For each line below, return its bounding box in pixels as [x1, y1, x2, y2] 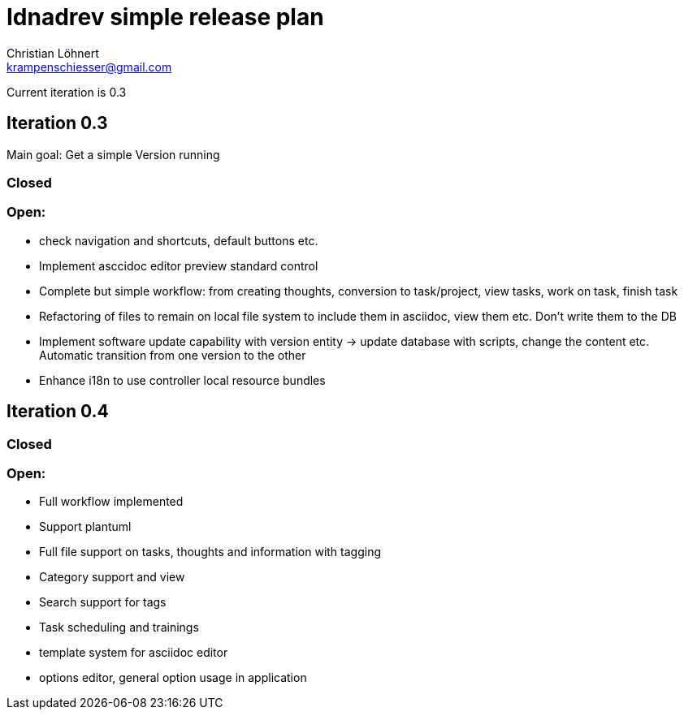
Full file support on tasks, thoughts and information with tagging [39, 545, 382, 559]
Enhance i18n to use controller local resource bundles [39, 373, 326, 387]
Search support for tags [39, 595, 167, 610]
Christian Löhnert [6, 45, 99, 60]
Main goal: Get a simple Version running [6, 147, 220, 162]
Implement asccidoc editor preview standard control [39, 258, 318, 273]
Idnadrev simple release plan [6, 3, 324, 31]
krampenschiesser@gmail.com [6, 59, 172, 74]
